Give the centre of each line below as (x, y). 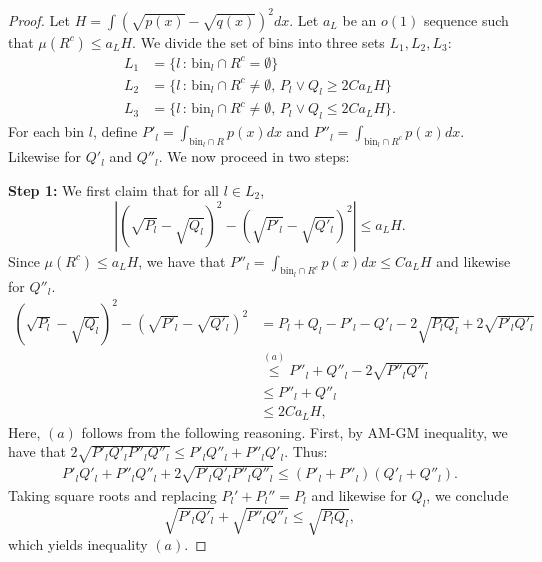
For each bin (46, 131)
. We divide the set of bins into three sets (258, 41)
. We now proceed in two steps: (254, 156)
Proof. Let (39, 19)
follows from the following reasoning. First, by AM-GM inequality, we (294, 431)
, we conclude (467, 494)
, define (115, 131)
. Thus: (306, 451)
